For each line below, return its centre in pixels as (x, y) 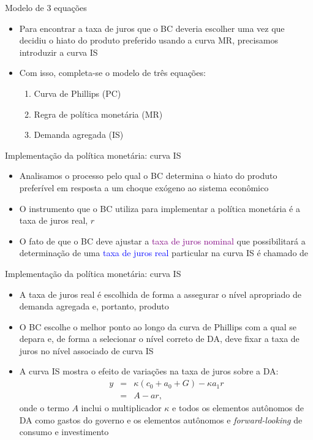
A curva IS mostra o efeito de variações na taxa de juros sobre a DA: (149, 371)
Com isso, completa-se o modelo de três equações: (112, 73)
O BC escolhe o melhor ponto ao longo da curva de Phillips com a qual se (158, 326)
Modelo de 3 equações (46, 7)
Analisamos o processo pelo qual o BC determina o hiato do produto (148, 176)
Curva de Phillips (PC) (77, 93)
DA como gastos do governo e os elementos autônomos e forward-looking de (161, 419)
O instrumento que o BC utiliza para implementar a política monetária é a (160, 208)
